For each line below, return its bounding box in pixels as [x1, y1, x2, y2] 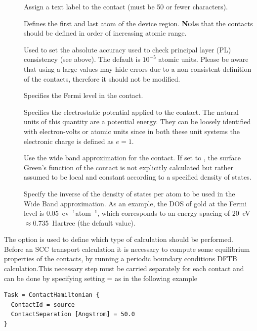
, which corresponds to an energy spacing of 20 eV [97, 208, 251, 218]
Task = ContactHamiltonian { [4, 291, 100, 299]
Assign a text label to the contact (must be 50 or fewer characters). [24, 1, 228, 11]
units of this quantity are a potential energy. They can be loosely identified [24, 116, 251, 127]
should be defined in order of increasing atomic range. [24, 28, 187, 38]
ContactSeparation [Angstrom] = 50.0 [11, 311, 135, 318]
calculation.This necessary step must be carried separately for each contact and [4, 263, 244, 274]
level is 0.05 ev [24, 208, 69, 218]
